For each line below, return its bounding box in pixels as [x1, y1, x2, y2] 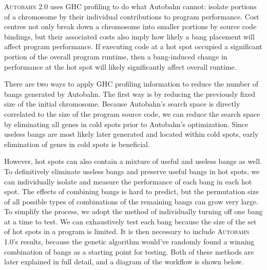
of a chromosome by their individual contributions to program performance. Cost [4, 11, 259, 22]
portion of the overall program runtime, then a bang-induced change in [4, 51, 227, 61]
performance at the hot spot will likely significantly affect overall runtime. [4, 61, 237, 72]
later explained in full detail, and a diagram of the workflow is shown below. [4, 256, 244, 267]
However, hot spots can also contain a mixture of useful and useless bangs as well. [4, 156, 262, 167]
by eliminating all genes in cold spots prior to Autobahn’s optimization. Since [4, 118, 249, 129]
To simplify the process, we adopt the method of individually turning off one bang [4, 206, 263, 217]
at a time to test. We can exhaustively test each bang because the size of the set [4, 216, 257, 226]
